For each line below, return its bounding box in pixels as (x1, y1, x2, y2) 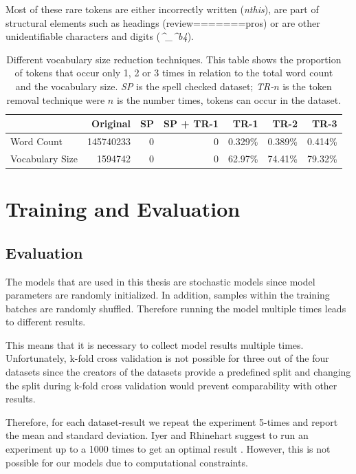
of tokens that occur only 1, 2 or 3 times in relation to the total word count (14, 65, 333, 80)
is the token (282, 78, 332, 93)
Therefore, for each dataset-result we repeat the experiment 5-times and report (5, 414, 338, 429)
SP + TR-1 (164, 116, 219, 131)
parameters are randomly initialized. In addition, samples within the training (5, 288, 330, 302)
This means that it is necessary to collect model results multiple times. (5, 337, 304, 352)
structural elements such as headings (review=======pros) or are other (5, 15, 320, 30)
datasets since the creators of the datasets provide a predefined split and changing (5, 365, 351, 379)
